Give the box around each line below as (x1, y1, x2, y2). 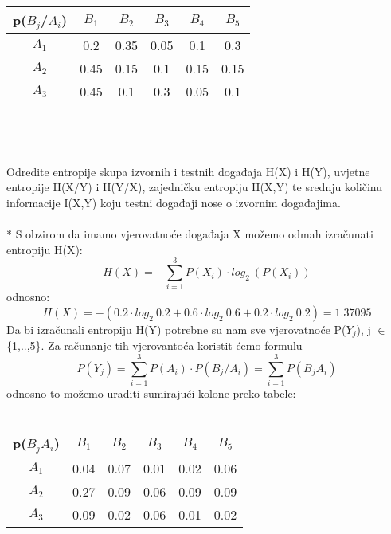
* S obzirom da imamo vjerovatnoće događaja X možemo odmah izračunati (6, 226, 373, 242)
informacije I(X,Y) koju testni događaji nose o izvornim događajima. (6, 194, 341, 210)
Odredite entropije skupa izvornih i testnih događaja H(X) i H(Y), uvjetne (6, 163, 370, 179)
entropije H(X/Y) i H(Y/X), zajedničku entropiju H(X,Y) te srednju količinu (6, 179, 382, 195)
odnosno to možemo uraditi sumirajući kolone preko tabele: (6, 385, 296, 402)
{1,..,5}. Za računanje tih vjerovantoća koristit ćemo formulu (6, 337, 303, 354)
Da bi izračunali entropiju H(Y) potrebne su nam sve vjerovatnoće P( (6, 321, 346, 337)
